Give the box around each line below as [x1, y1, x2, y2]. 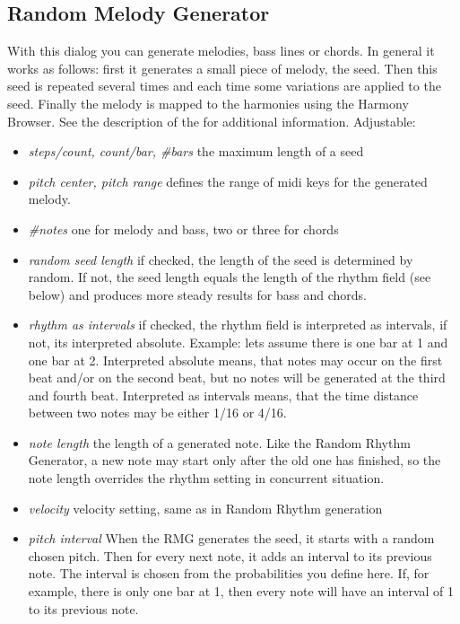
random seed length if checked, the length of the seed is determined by [28, 250, 413, 268]
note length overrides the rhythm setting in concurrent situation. [28, 469, 385, 488]
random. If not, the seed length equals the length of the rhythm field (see [28, 268, 431, 286]
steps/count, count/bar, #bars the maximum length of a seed [28, 142, 364, 161]
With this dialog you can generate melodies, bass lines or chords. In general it [7, 41, 435, 60]
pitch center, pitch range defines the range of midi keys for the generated [28, 171, 428, 190]
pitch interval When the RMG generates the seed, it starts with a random [28, 529, 435, 548]
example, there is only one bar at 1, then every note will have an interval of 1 [28, 582, 455, 601]
